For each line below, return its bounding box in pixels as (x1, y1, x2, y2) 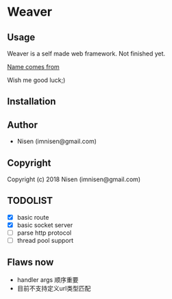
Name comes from (7, 63, 60, 70)
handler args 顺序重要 (16, 275, 79, 284)
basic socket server (16, 220, 73, 229)
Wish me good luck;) (7, 76, 66, 84)
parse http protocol (16, 229, 72, 237)
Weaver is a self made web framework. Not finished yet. (7, 49, 166, 57)
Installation (7, 96, 56, 107)
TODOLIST (7, 195, 53, 207)
